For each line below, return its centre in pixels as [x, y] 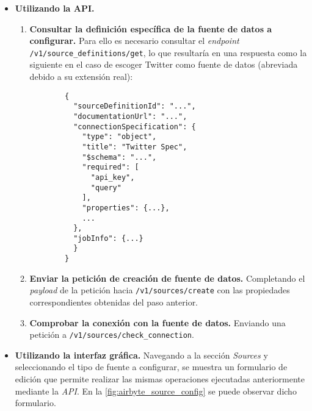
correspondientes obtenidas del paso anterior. [114, 302]
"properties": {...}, [126, 208]
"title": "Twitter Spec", [135, 147]
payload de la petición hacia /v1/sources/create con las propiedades [160, 290]
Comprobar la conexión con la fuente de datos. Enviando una [158, 322]
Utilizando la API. [55, 8]
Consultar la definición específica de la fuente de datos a [151, 28]
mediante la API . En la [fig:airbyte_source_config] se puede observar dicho [156, 391]
